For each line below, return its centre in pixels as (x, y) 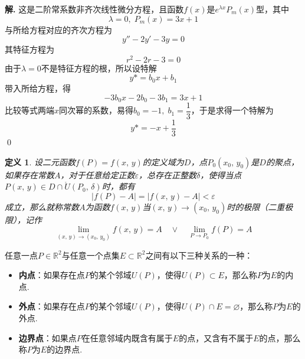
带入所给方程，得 (38, 88)
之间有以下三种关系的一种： (199, 255)
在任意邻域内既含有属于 (127, 337)
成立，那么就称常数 (42, 206)
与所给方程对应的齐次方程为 (58, 29)
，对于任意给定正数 (98, 174)
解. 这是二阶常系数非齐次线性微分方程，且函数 (94, 9)
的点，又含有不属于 (216, 337)
